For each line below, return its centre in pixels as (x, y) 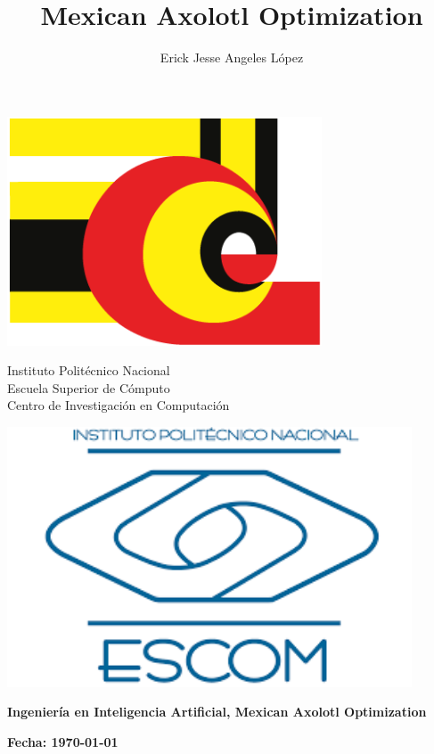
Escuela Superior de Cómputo (89, 387)
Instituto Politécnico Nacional (89, 370)
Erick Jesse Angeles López (232, 57)
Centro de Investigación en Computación (119, 405)
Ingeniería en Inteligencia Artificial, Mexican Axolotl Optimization (217, 712)
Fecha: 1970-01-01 (63, 741)
